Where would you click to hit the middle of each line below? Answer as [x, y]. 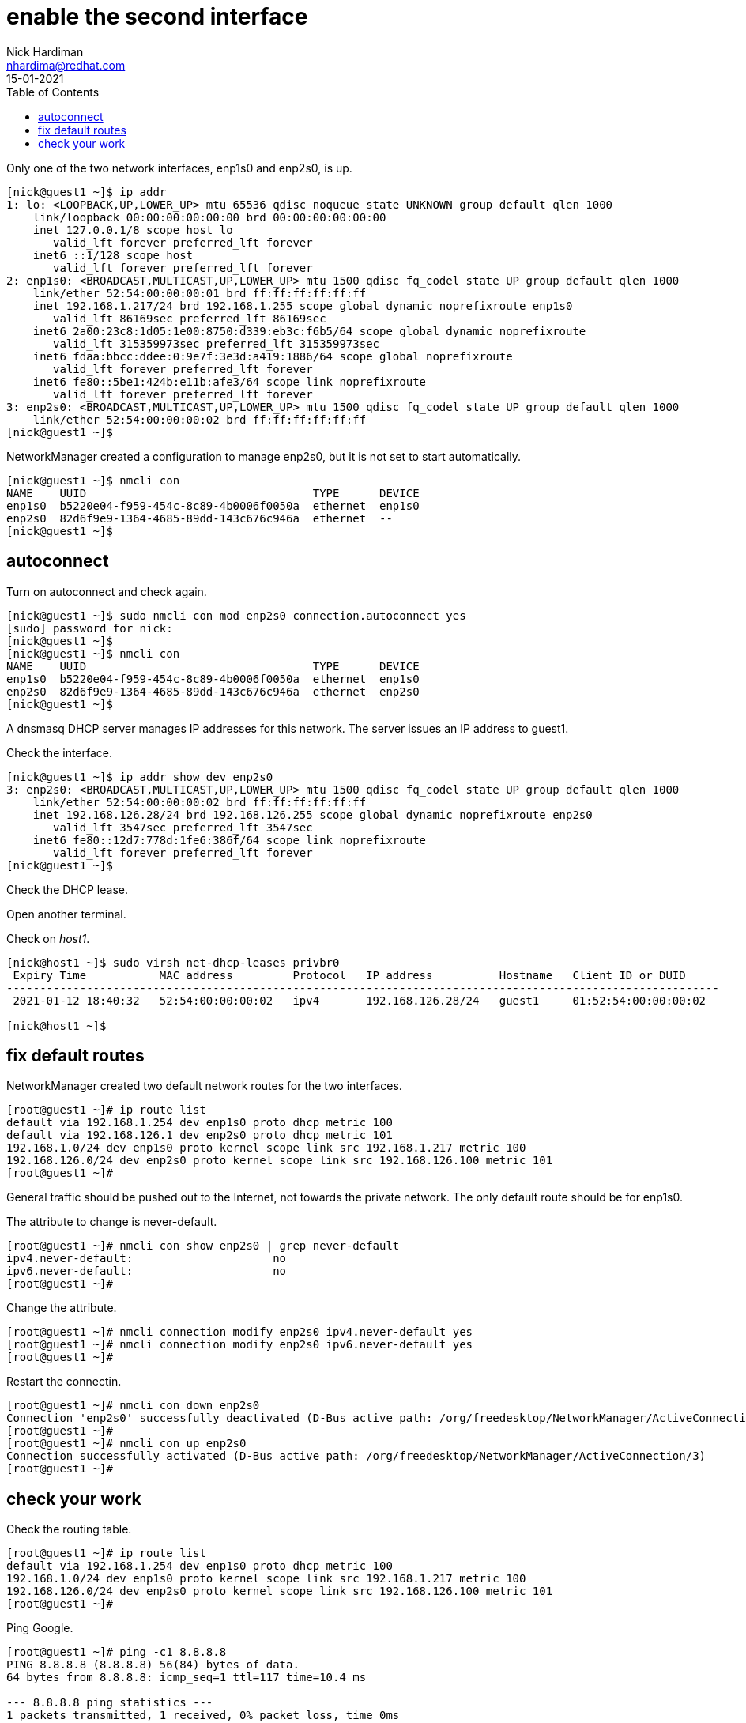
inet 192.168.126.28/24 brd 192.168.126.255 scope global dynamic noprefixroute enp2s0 [313, 814]
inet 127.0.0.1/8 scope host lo [133, 230]
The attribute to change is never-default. [112, 1222]
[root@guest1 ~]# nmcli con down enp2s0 [133, 1406]
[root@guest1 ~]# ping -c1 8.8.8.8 [117, 1652]
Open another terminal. [66, 914]
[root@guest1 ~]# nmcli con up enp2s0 [126, 1444]
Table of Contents [53, 92]
